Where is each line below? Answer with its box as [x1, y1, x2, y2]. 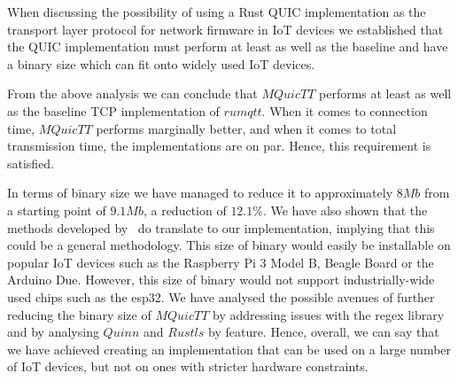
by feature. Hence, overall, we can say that [207, 323, 439, 341]
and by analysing [7, 323, 99, 341]
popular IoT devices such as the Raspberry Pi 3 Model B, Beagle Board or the [7, 253, 434, 271]
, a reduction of [143, 200, 227, 219]
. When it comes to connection [261, 101, 428, 120]
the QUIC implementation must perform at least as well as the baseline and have [7, 37, 448, 56]
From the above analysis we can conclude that [7, 84, 258, 103]
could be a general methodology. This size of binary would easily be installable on [7, 236, 451, 254]
